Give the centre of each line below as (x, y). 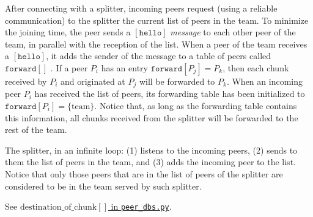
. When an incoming (264, 81)
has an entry (124, 67)
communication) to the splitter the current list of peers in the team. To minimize (157, 20)
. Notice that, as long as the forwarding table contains (196, 106)
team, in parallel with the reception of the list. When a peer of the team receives (156, 44)
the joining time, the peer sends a (68, 32)
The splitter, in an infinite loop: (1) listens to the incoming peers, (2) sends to (151, 150)
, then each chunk (256, 67)
